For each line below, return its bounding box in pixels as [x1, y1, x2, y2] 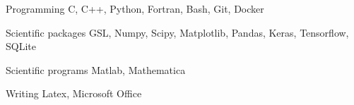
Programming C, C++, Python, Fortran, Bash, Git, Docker [6, 1, 264, 16]
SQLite [6, 39, 36, 54]
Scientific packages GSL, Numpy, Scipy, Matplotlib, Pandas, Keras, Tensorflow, [6, 25, 349, 39]
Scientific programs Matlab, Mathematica [6, 62, 186, 77]
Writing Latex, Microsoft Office [6, 86, 142, 101]
